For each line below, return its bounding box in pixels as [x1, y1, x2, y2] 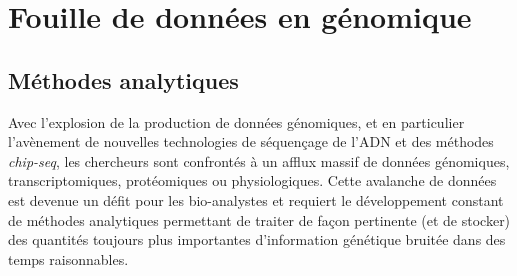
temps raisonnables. [8, 248, 129, 269]
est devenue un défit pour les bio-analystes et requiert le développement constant [8, 189, 504, 210]
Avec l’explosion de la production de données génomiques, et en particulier [8, 111, 465, 132]
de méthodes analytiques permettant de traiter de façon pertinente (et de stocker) [8, 209, 511, 230]
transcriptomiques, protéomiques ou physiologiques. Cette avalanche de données [8, 170, 497, 191]
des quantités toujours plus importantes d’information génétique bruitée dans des [8, 229, 506, 250]
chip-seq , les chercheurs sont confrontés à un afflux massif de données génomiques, [8, 150, 510, 171]
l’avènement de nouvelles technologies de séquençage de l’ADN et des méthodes [8, 131, 494, 152]
